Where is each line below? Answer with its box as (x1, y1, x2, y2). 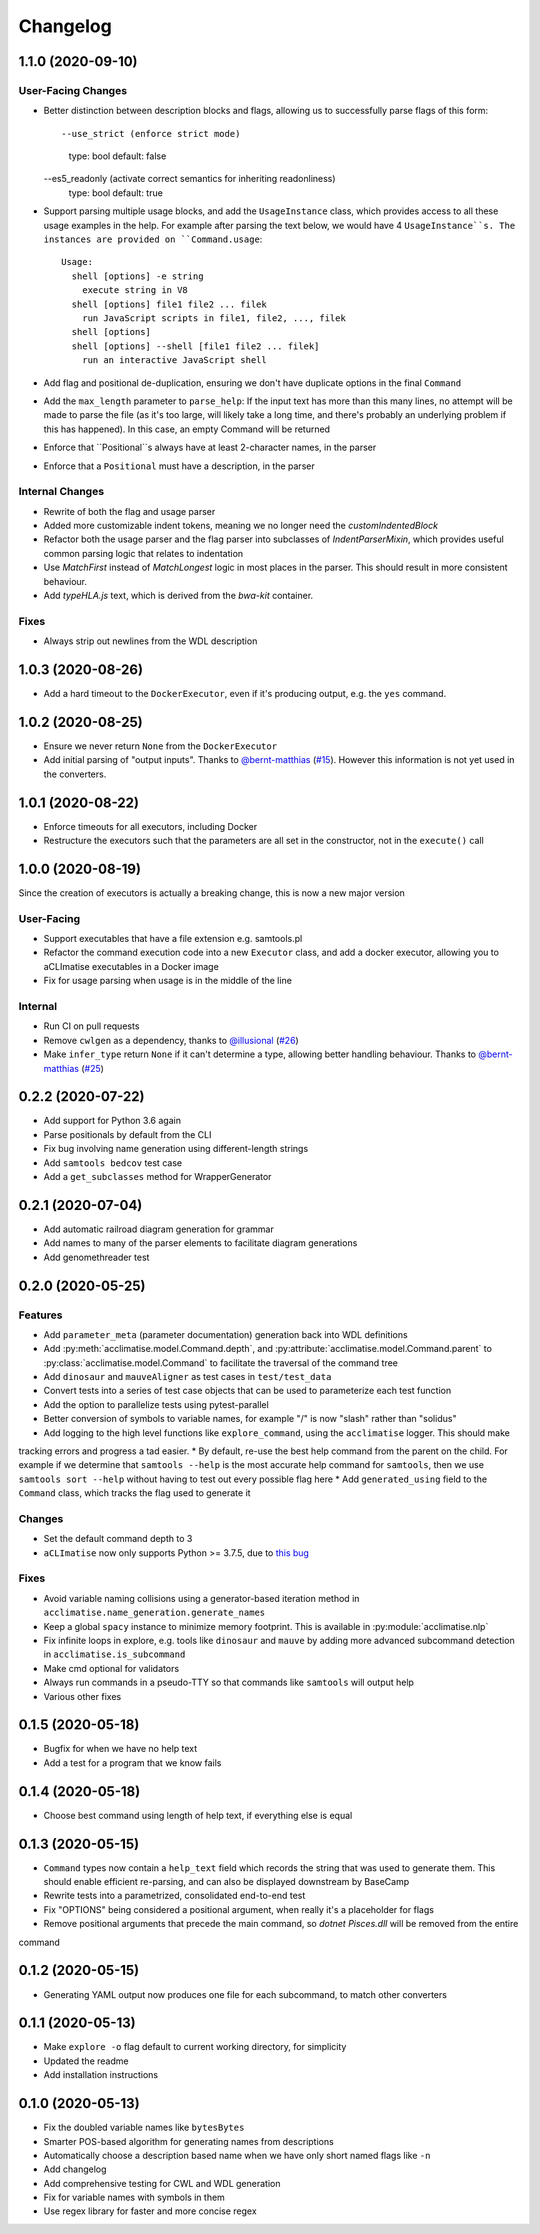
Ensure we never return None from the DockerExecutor (43, 740, 278, 752)
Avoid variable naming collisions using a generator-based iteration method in (43, 1592, 360, 1604)
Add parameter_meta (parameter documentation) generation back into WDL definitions (43, 1328, 409, 1340)
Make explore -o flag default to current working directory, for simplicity (43, 2041, 347, 2053)
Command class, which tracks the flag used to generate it (18, 1487, 251, 1499)
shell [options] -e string (71, 270, 204, 282)
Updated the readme (43, 2055, 129, 2067)
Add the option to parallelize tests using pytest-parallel (43, 1398, 269, 1410)
